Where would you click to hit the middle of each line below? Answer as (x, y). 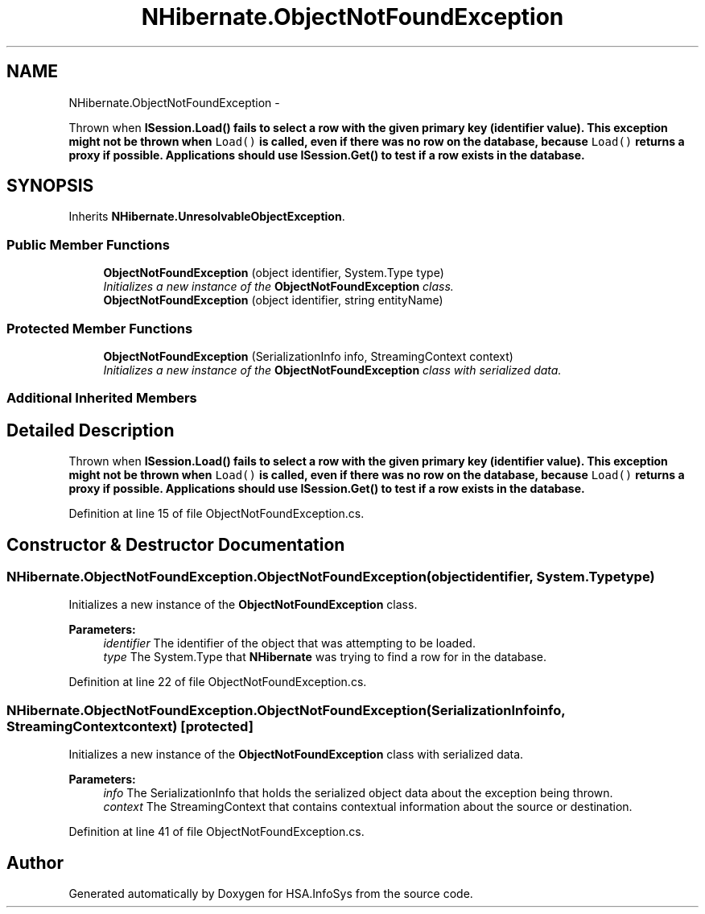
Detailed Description (91, 430)
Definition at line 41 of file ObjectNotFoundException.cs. (216, 832)
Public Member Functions (88, 244)
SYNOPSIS (50, 186)
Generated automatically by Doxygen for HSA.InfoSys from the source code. (271, 893)
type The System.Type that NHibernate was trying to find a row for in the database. (325, 657)
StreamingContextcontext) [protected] (130, 726)
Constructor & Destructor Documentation (176, 544)
